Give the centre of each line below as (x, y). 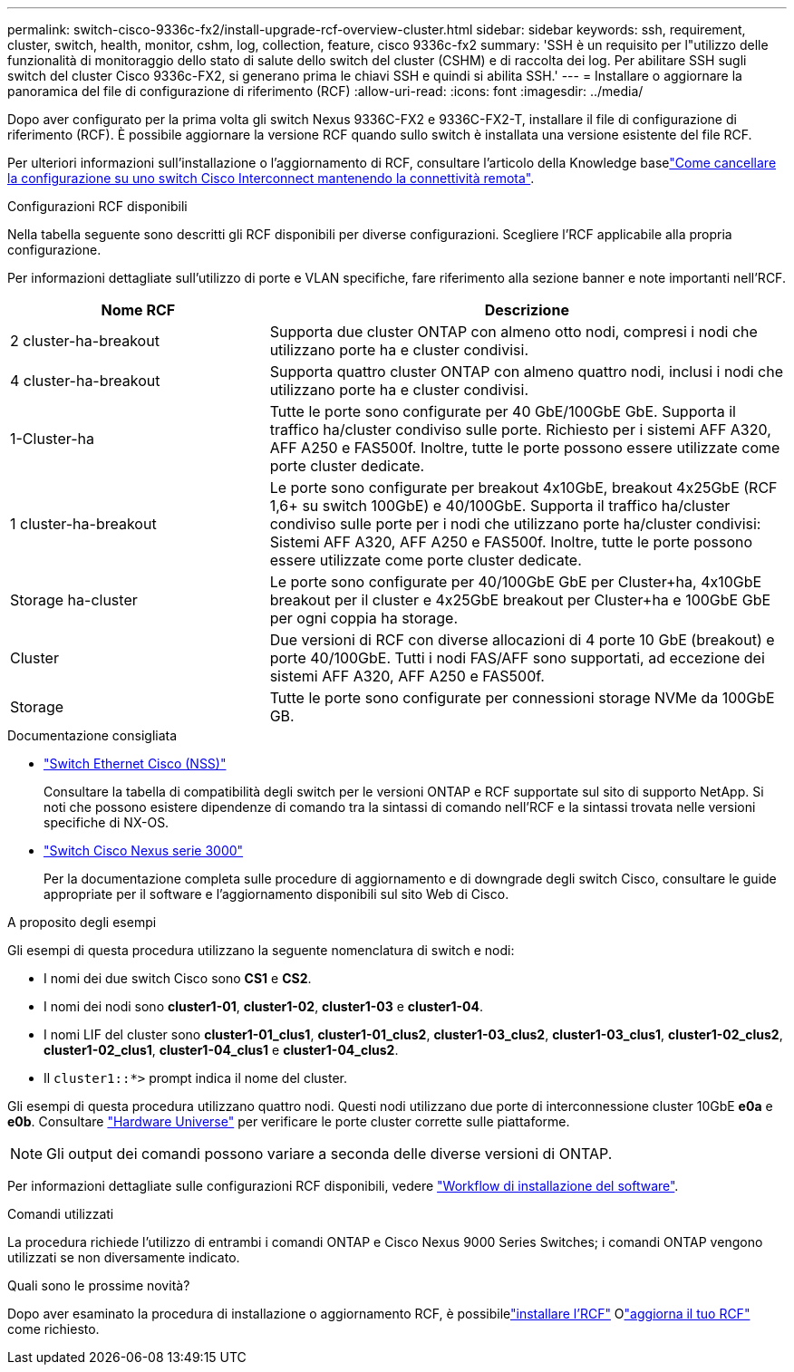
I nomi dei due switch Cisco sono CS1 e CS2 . (178, 978)
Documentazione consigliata (92, 735)
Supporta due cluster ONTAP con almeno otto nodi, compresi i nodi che (513, 332)
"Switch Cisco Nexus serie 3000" (144, 850)
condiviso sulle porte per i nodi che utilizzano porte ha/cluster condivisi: (515, 524)
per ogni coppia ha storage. (364, 618)
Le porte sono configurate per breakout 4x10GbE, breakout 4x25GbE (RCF (523, 488)
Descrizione (527, 310)
